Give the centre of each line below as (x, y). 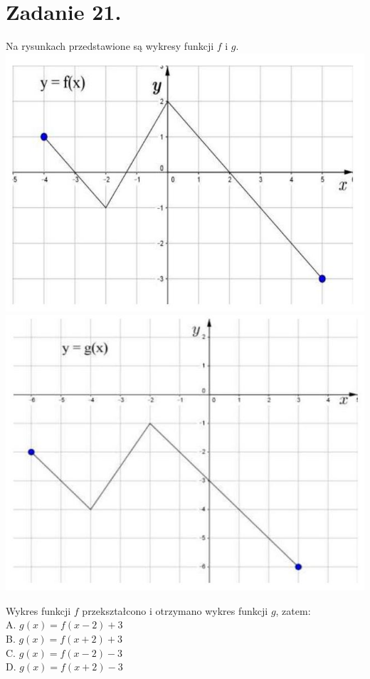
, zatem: (293, 610)
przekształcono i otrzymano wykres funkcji (175, 610)
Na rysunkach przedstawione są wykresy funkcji (110, 46)
